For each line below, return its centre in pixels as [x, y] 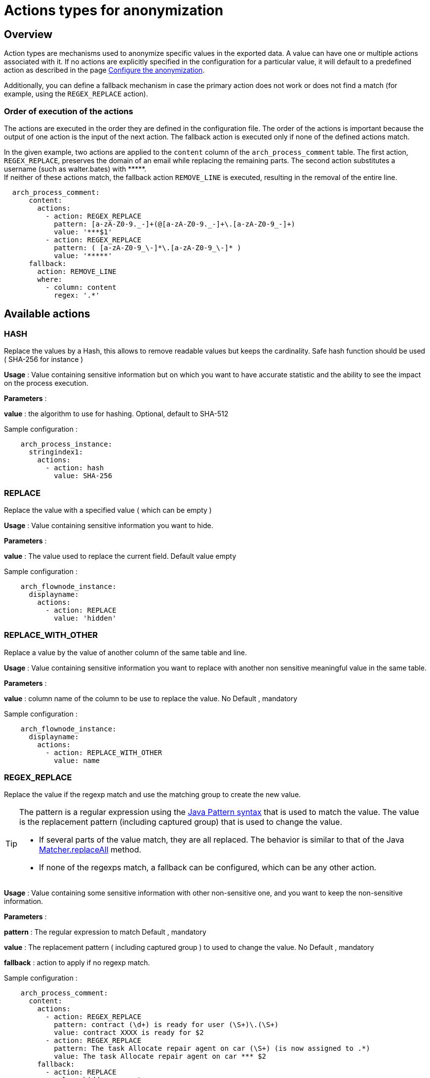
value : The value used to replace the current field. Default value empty [120, 556]
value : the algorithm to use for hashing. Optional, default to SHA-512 [116, 414]
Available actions [47, 314]
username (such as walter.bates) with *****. [75, 169]
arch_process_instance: [66, 444]
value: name [77, 760]
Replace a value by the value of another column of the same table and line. [125, 652]
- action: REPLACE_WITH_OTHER [104, 752]
